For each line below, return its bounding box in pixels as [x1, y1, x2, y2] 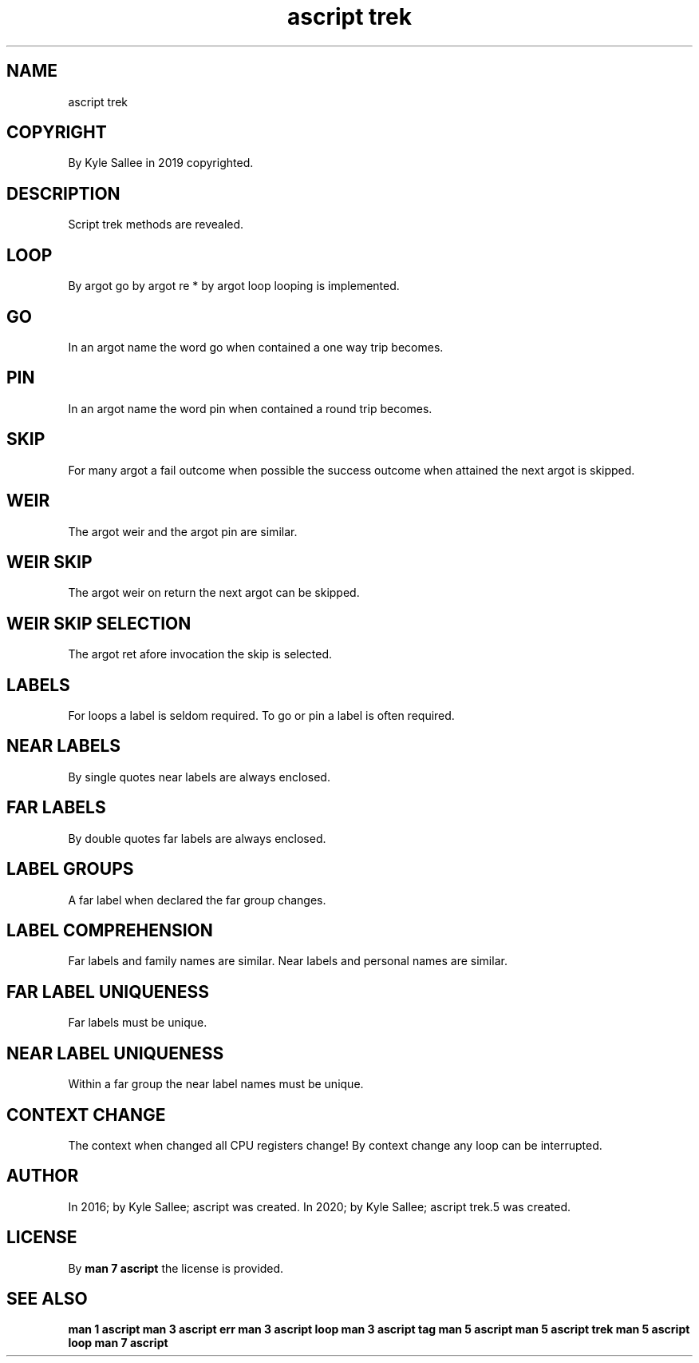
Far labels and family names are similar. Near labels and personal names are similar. [68, 954, 507, 968]
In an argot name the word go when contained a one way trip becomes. [68, 340, 444, 354]
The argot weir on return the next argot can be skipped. [68, 586, 360, 600]
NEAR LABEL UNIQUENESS [6, 1043, 224, 1063]
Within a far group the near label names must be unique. [68, 1077, 364, 1091]
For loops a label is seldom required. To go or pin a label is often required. [68, 709, 455, 723]
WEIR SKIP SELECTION [6, 613, 192, 634]
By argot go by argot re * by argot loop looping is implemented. [68, 279, 400, 293]
